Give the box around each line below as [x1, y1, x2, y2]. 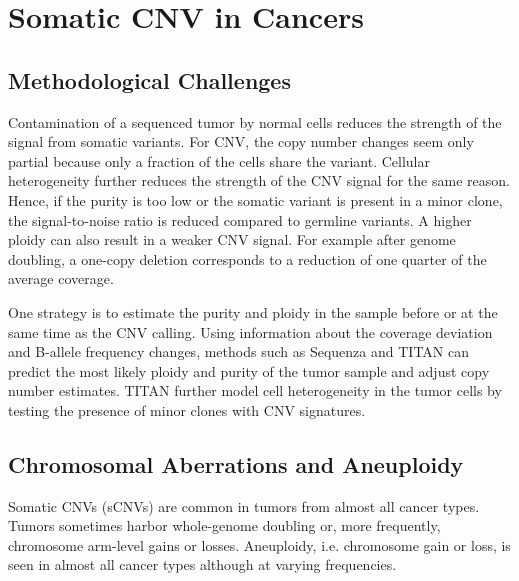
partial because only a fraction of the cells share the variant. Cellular [8, 150, 430, 171]
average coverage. [8, 268, 114, 289]
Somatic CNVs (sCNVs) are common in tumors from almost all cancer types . [8, 495, 480, 516]
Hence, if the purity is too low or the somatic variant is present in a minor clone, [8, 189, 503, 210]
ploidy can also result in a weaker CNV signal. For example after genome [8, 229, 456, 250]
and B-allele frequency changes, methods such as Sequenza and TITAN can [8, 341, 469, 362]
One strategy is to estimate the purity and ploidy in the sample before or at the [8, 301, 498, 322]
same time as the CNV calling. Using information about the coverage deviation [8, 321, 493, 342]
